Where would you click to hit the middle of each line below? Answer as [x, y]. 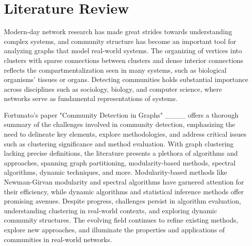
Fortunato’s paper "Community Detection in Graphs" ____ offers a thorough [121, 114]
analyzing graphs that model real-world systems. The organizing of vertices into [123, 51]
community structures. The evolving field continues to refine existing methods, [121, 220]
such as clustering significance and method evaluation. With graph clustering [119, 143]
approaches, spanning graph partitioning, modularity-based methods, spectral [120, 162]
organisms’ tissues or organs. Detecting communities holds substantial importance [126, 79]
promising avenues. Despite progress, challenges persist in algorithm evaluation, [123, 201]
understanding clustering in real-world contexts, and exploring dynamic [111, 210]
